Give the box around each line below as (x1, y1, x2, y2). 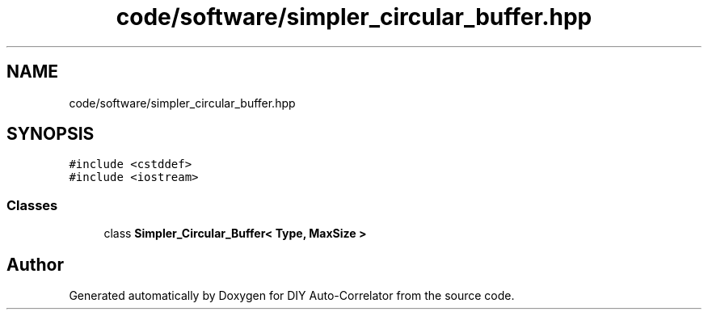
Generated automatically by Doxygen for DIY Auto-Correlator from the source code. (69, 289, 515, 303)
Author (6, 254, 64, 275)
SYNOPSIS (6, 124, 95, 145)
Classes (6, 196, 58, 213)
